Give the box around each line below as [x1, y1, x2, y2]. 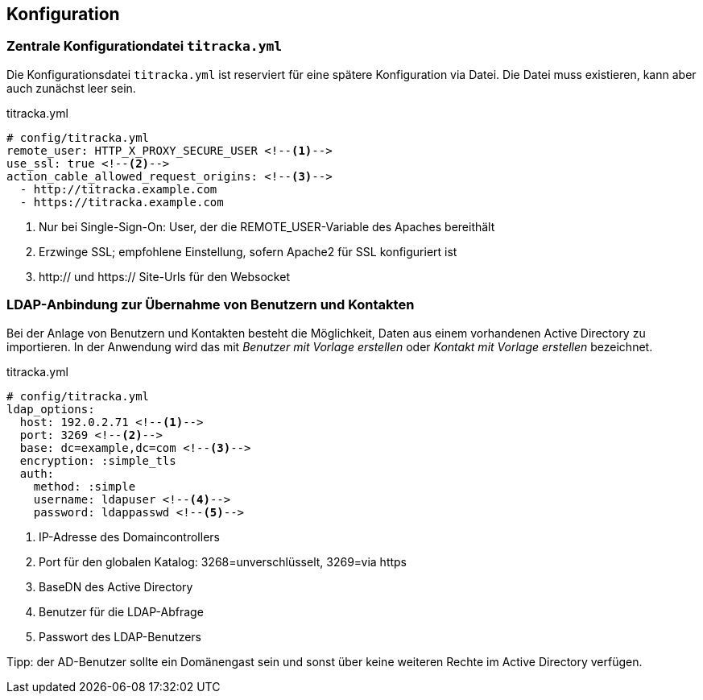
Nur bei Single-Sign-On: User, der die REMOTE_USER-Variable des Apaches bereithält [39, 219, 495, 234]
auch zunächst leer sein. [6, 81, 136, 95]
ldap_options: [6, 402, 95, 416]
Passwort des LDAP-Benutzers [39, 629, 201, 644]
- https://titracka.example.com [19, 195, 224, 209]
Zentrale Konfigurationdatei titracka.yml [6, 38, 283, 55]
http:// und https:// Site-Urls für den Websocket [39, 269, 290, 284]
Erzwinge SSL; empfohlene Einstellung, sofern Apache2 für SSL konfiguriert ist [39, 244, 457, 259]
